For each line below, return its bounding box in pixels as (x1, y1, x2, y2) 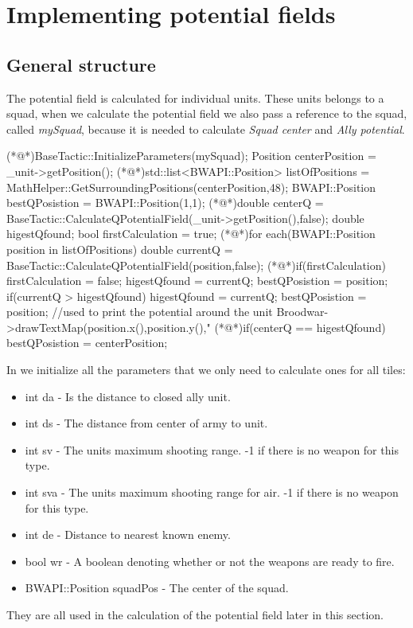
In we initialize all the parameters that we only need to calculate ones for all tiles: (6, 361, 406, 378)
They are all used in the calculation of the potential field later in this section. (6, 607, 384, 623)
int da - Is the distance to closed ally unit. (25, 388, 231, 404)
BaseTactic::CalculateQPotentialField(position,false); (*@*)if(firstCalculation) (6, 256, 386, 273)
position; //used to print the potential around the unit (6, 303, 273, 320)
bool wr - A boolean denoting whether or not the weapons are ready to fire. (25, 552, 395, 569)
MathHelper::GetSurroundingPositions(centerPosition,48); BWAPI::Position (6, 178, 376, 195)
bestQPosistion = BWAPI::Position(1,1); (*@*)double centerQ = (6, 194, 324, 211)
